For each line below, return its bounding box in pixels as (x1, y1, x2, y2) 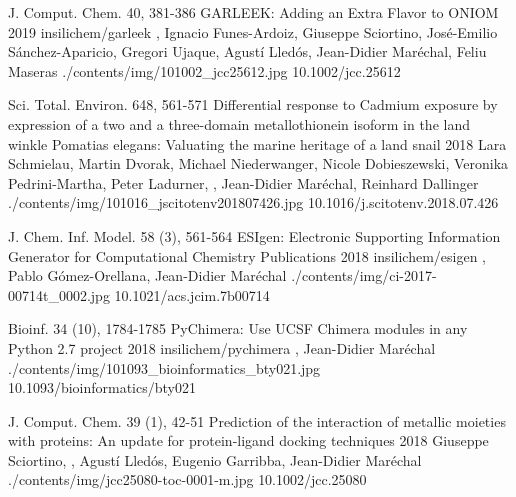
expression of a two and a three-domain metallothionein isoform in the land (8, 113, 470, 134)
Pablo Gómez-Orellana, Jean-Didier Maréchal (8, 265, 287, 286)
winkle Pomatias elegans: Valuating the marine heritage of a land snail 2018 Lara (8, 133, 507, 154)
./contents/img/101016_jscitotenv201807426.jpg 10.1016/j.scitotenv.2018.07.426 (8, 192, 499, 213)
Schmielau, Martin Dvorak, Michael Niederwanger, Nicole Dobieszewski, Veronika (8, 153, 509, 174)
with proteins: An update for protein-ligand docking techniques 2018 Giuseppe (8, 430, 489, 451)
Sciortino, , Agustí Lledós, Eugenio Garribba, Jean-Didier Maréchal (8, 449, 422, 470)
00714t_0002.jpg (8, 284, 110, 305)
